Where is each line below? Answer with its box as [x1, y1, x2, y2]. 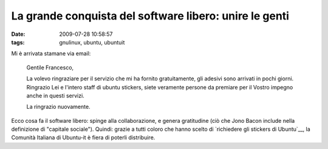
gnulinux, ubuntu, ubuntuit [59, 38, 125, 46]
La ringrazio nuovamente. [26, 103, 91, 111]
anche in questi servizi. [26, 92, 84, 99]
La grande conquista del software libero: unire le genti [11, 9, 290, 23]
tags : [11, 38, 25, 46]
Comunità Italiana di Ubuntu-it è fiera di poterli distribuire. [11, 134, 155, 141]
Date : [11, 30, 26, 38]
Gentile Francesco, [26, 64, 74, 71]
